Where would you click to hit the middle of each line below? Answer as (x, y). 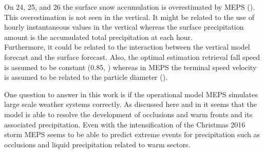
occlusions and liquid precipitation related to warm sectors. (97, 144)
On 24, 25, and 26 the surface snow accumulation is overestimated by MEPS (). (130, 7)
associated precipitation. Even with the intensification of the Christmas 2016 (125, 124)
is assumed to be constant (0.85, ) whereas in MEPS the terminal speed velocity (130, 67)
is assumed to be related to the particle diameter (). (86, 77)
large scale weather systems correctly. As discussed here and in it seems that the (131, 104)
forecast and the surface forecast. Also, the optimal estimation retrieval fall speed (132, 57)
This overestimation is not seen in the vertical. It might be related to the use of (129, 17)
